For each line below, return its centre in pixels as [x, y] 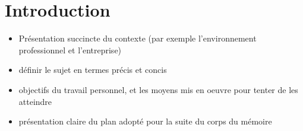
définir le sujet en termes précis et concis [93, 70]
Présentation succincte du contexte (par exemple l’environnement [138, 38]
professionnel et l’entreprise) [70, 49]
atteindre [35, 101]
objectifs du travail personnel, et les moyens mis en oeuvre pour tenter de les [158, 89]
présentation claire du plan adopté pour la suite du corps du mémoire [145, 121]
